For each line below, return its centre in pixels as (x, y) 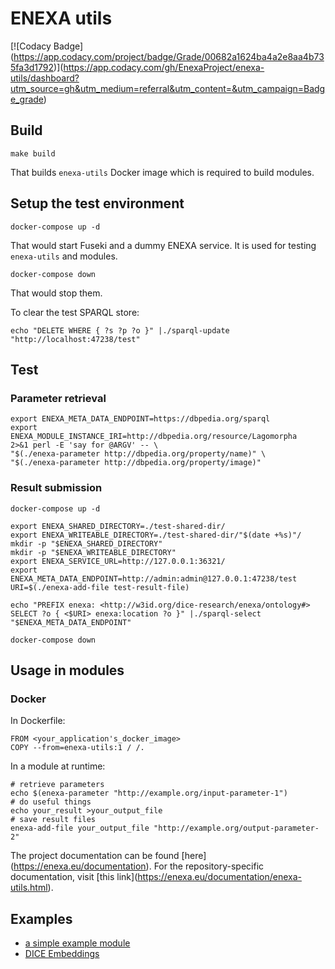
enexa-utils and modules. (64, 256)
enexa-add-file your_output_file (80, 828)
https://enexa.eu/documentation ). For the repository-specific (139, 866)
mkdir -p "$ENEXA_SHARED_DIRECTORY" (86, 543)
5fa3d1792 (32, 67)
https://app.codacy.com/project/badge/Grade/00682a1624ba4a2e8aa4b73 (169, 56)
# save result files (53, 820)
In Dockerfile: (38, 721)
